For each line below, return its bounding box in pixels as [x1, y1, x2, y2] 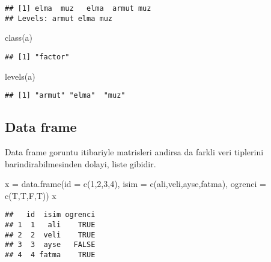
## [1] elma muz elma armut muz [5, 4, 151, 13]
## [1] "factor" [5, 52, 70, 61]
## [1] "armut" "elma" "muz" [5, 91, 126, 100]
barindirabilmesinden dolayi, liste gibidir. [5, 157, 156, 170]
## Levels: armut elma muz [5, 14, 112, 23]
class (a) [5, 31, 33, 44]
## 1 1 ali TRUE [5, 221, 96, 230]
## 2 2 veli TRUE [5, 230, 96, 239]
